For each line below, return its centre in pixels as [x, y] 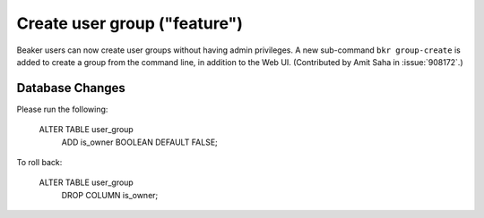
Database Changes [71, 88]
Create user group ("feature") [130, 23]
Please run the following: [62, 109]
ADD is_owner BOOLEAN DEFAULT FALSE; [140, 142]
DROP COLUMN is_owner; [110, 195]
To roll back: [39, 163]
